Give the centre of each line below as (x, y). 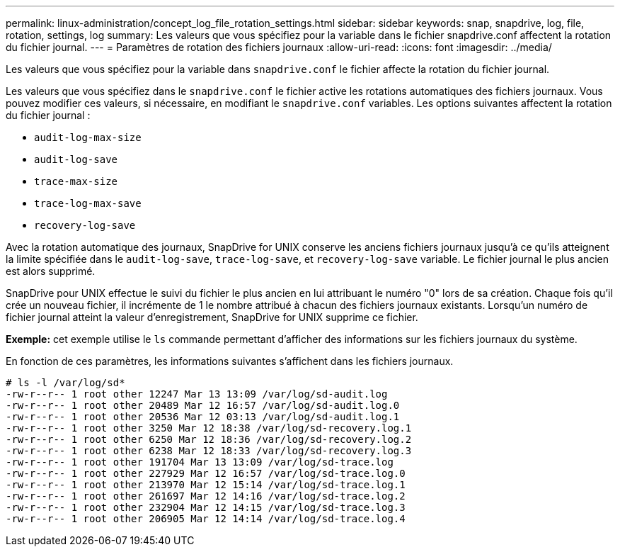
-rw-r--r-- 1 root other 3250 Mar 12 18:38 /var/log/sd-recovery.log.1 (209, 428)
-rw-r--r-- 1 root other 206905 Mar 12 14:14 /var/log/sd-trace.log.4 (206, 519)
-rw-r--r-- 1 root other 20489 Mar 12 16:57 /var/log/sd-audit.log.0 (203, 405)
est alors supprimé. (51, 271)
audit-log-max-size (88, 137)
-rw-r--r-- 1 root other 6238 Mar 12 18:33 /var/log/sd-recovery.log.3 (209, 451)
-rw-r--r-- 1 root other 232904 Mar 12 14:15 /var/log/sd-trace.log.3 (206, 507)
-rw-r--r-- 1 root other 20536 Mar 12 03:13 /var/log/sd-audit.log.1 (203, 417)
